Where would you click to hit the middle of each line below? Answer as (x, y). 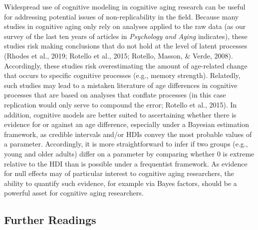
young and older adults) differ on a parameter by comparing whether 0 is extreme (129, 153)
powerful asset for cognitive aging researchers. (74, 193)
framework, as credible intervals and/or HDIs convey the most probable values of (128, 134)
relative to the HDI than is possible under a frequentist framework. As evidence (126, 163)
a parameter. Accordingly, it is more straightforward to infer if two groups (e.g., (126, 144)
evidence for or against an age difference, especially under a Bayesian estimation (127, 124)
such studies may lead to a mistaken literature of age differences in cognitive (121, 85)
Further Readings (50, 220)
